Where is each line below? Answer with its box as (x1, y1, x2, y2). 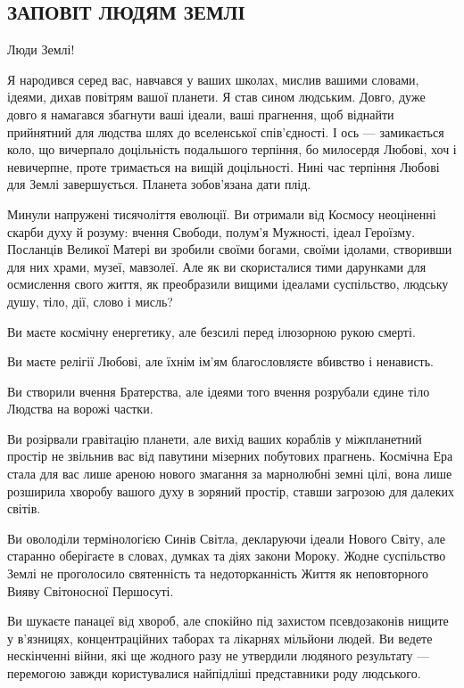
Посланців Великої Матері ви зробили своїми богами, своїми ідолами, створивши (7, 240, 452, 258)
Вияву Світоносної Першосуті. (7, 581, 174, 600)
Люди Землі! (7, 40, 75, 59)
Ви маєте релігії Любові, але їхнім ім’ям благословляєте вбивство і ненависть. (7, 352, 434, 371)
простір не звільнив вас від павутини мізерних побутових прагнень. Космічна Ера (7, 446, 453, 465)
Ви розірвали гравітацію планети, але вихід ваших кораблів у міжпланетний (7, 429, 422, 447)
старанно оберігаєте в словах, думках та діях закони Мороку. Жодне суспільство (7, 546, 446, 565)
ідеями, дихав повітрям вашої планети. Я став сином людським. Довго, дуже (7, 87, 426, 106)
